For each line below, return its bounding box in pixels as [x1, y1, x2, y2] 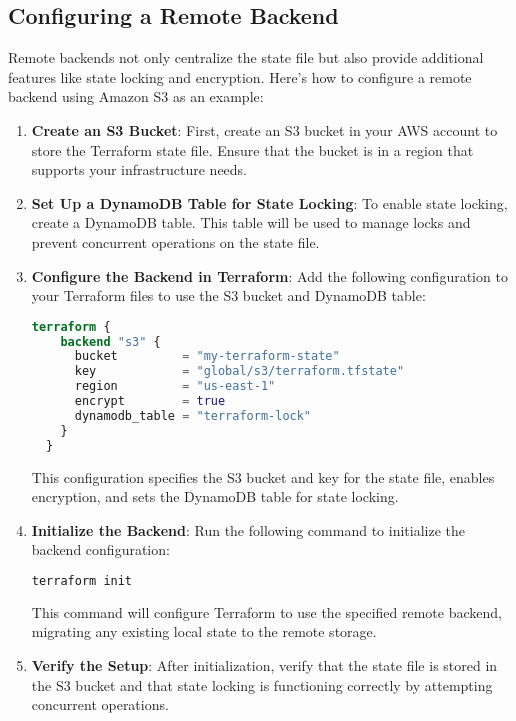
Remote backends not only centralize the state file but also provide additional [8, 47, 484, 68]
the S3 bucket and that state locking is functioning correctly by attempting [31, 674, 493, 695]
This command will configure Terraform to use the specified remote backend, [31, 601, 502, 622]
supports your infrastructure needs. [31, 159, 248, 180]
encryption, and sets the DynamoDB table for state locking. [31, 486, 399, 507]
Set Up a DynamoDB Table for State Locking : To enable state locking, [31, 192, 508, 213]
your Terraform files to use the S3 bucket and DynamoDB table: [31, 285, 426, 306]
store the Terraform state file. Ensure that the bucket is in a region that [31, 139, 474, 160]
